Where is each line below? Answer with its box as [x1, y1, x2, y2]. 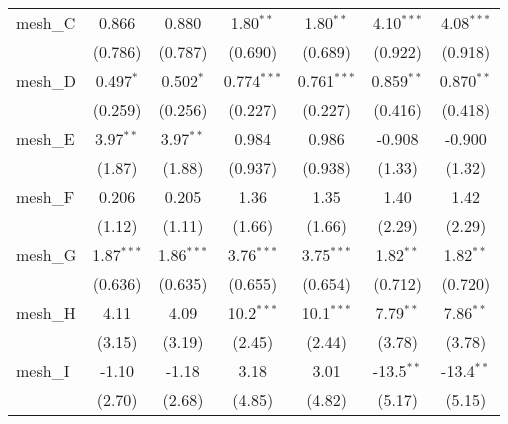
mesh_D [16, 69, 76, 92]
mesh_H [16, 301, 76, 324]
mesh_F [16, 185, 75, 208]
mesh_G [16, 243, 77, 266]
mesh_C [16, 11, 76, 34]
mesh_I [16, 359, 70, 382]
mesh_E [16, 127, 75, 150]
